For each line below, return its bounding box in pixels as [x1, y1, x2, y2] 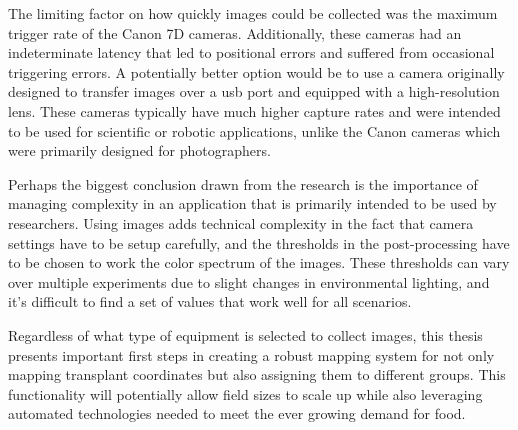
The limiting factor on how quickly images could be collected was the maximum [8, 3, 498, 23]
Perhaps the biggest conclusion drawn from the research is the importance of [8, 173, 478, 194]
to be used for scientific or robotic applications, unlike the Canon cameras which [8, 120, 501, 141]
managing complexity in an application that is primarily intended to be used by [8, 193, 497, 214]
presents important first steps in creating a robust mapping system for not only [8, 344, 495, 365]
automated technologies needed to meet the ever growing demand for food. [8, 403, 466, 424]
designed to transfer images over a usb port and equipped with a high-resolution [8, 81, 500, 102]
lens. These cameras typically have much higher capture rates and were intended [8, 100, 501, 121]
